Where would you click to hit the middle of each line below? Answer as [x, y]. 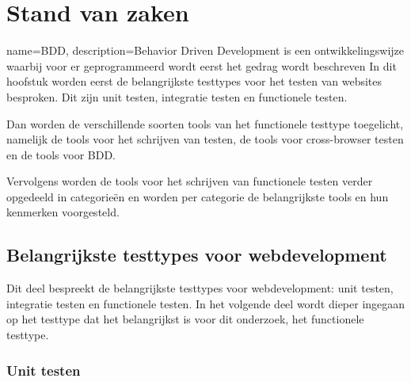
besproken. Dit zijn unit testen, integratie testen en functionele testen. [177, 96]
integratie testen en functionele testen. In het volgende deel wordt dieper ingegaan [206, 303]
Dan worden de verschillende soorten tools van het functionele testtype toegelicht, [205, 123]
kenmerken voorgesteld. [63, 212]
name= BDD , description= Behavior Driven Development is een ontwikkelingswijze [205, 50]
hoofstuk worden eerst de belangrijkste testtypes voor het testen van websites [194, 81]
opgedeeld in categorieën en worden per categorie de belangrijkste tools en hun [198, 196]
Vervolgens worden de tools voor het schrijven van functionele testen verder [190, 181]
